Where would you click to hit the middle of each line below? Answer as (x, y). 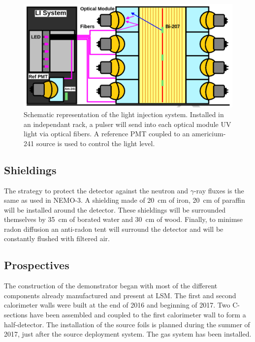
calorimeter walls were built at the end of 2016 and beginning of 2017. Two (117, 305)
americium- (209, 134)
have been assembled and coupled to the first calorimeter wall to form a (138, 315)
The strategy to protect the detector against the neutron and (96, 190)
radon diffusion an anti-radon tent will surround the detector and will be (114, 229)
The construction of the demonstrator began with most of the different (111, 286)
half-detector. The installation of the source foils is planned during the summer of (127, 324)
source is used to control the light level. (96, 143)
